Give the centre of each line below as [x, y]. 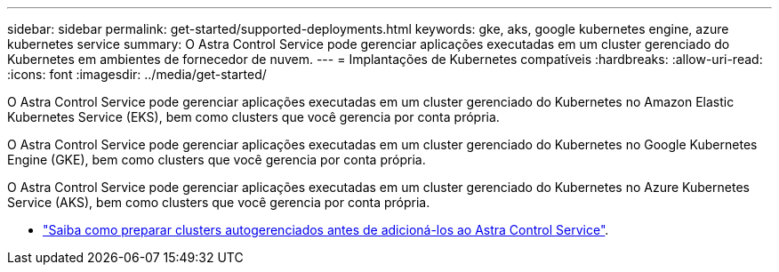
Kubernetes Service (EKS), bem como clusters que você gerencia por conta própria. [253, 117]
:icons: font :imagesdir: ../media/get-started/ [137, 74]
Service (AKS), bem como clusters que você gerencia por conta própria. [219, 202]
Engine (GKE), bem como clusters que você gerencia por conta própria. [217, 160]
